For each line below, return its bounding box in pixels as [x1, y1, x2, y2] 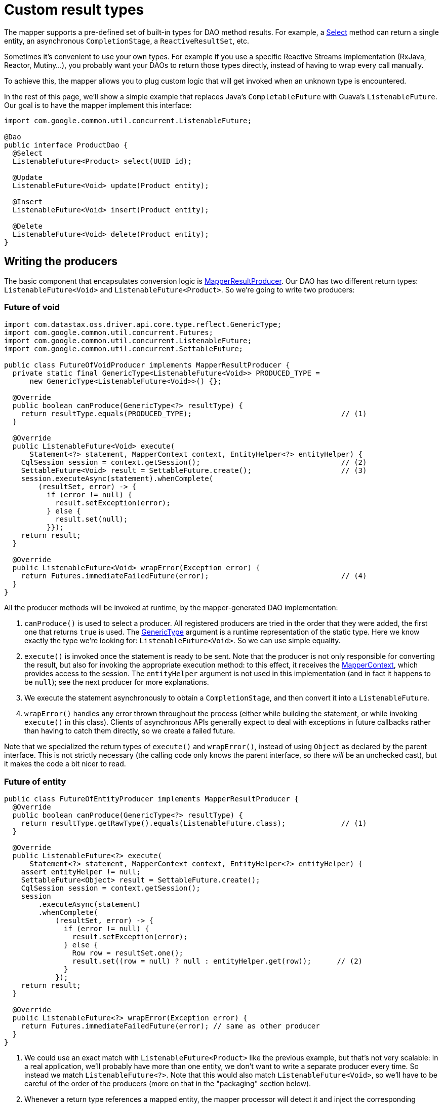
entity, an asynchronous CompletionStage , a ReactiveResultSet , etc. [4, 36, 250, 45]
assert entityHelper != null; [21, 868, 141, 876]
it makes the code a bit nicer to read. [4, 759, 126, 768]
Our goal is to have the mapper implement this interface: [4, 100, 192, 109]
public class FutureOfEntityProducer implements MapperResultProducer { [4, 795, 299, 803]
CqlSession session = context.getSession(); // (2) [21, 458, 367, 467]
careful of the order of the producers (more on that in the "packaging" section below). [24, 1079, 311, 1088]
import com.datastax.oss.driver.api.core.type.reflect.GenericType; [4, 320, 281, 329]
